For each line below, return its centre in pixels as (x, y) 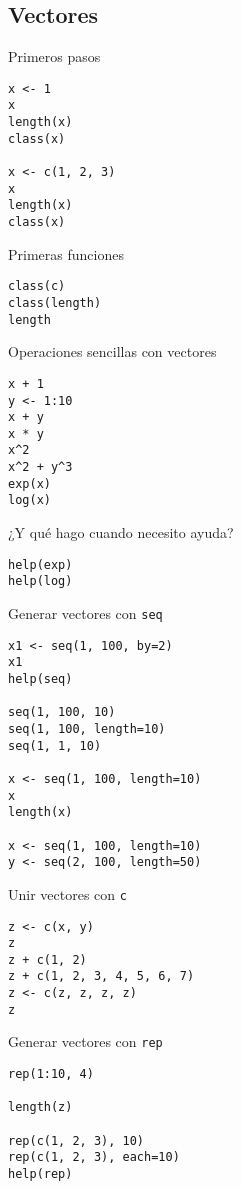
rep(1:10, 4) (51, 1074)
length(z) (40, 1107)
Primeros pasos (54, 56)
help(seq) (40, 678)
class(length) (55, 302)
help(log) (40, 581)
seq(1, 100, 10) (62, 712)
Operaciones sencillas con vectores (112, 351)
